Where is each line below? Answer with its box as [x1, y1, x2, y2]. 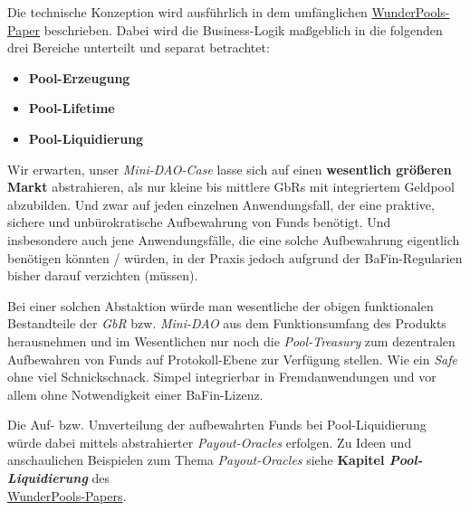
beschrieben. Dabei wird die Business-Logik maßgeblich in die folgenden [43, 20, 443, 39]
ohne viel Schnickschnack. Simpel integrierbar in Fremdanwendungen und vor [7, 367, 436, 386]
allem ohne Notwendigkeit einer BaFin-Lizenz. [7, 384, 264, 403]
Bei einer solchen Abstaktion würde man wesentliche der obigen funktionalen [7, 296, 434, 315]
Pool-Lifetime [28, 99, 115, 118]
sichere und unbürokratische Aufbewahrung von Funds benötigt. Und [7, 213, 391, 232]
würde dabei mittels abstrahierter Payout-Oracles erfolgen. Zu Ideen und [7, 432, 412, 451]
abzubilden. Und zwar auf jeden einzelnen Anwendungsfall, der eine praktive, [7, 194, 435, 213]
